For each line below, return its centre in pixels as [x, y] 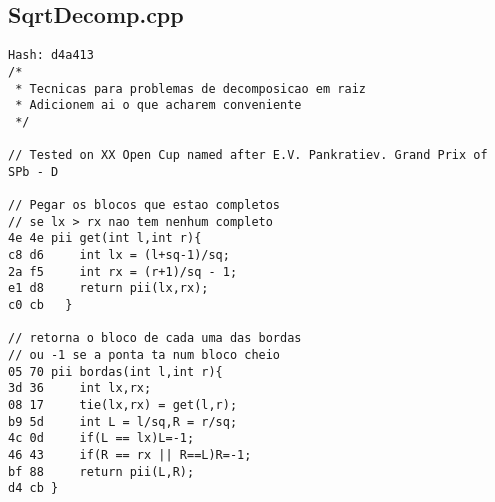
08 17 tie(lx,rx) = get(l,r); [123, 404]
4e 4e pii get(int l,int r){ [105, 238]
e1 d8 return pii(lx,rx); [108, 288]
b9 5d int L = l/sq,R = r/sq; [123, 421]
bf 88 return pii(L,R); [101, 471]
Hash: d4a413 [51, 55]
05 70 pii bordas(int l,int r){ [115, 371]
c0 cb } [40, 305]
